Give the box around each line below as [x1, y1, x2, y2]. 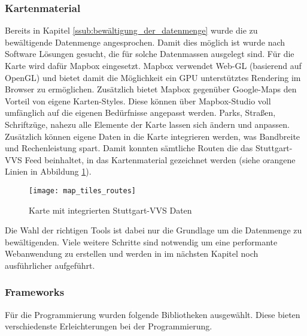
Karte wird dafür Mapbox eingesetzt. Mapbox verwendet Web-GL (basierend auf [5, 59, 302, 71]
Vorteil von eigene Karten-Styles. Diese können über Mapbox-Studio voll [5, 94, 271, 107]
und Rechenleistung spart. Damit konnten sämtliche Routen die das [5, 142, 253, 154]
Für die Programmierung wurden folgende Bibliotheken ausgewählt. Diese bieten [5, 308, 300, 320]
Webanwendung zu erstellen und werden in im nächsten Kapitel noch [5, 247, 259, 260]
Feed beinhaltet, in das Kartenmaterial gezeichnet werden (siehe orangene [25, 153, 296, 166]
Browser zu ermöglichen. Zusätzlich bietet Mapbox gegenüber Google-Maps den [5, 83, 297, 95]
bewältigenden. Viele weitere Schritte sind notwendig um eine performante [5, 235, 278, 248]
